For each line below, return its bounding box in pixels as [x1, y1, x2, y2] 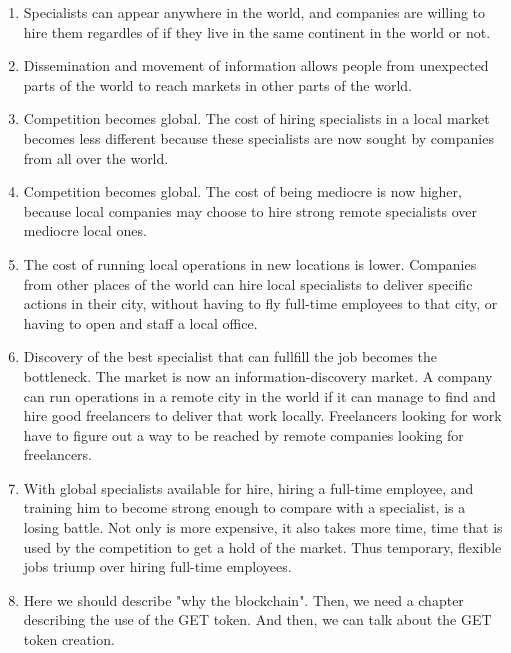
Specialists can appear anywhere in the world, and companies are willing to [23, 2, 486, 22]
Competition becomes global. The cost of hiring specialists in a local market [23, 108, 490, 129]
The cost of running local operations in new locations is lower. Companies [23, 253, 477, 274]
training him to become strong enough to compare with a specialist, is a [23, 497, 466, 518]
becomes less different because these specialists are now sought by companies [23, 127, 494, 148]
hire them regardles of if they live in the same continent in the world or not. [23, 21, 491, 42]
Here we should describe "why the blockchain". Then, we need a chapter [23, 589, 464, 610]
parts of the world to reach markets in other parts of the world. [23, 74, 413, 95]
